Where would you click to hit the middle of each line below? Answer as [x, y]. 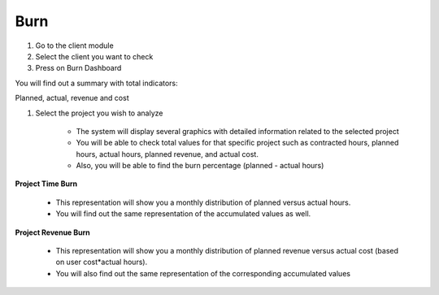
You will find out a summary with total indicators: [96, 83]
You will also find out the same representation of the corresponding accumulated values [203, 273]
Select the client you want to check [94, 56]
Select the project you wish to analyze [99, 113]
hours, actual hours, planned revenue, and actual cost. [167, 154]
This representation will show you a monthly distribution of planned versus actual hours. [203, 202]
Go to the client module [74, 46]
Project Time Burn [46, 184]
